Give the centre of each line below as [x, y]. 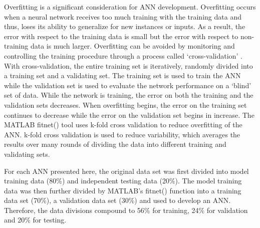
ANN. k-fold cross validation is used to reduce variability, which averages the [122, 134]
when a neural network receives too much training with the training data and [123, 16]
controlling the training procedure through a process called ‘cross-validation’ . [123, 55]
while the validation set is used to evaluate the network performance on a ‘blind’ [128, 85]
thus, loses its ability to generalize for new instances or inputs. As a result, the [125, 26]
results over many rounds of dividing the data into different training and [115, 144]
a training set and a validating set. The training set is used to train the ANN [122, 75]
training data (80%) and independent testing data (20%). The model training [123, 181]
